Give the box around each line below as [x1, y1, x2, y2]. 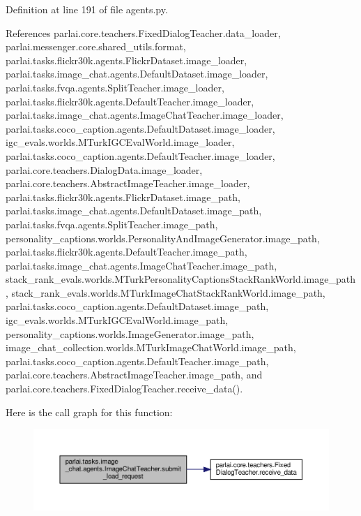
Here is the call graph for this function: [6, 404, 173, 419]
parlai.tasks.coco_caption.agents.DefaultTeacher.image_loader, [6, 148, 275, 163]
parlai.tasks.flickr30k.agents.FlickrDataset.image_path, [6, 189, 240, 204]
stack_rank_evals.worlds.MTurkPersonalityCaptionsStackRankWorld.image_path [6, 272, 355, 286]
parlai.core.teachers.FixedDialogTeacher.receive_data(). [6, 381, 243, 396]
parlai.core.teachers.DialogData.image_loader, [6, 162, 203, 177]
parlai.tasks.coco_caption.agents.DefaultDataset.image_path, [6, 299, 269, 314]
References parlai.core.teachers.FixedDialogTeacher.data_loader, [6, 25, 281, 40]
